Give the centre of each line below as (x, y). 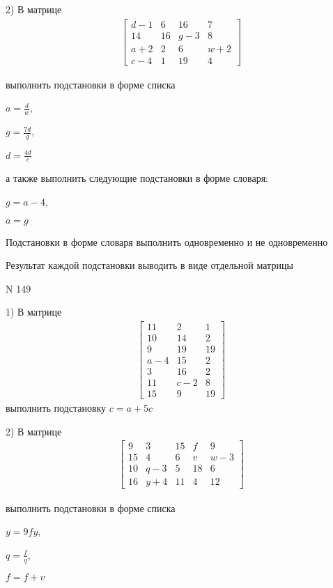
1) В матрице (34, 312)
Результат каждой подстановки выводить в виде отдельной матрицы (149, 265)
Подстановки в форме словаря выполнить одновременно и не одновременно (167, 241)
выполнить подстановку (56, 408)
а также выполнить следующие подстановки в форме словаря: (137, 178)
